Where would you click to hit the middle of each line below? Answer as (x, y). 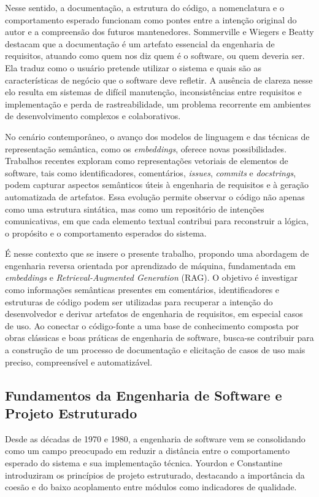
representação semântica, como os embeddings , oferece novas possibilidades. (146, 148)
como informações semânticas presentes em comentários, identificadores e (142, 290)
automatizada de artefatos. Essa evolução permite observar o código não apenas (155, 196)
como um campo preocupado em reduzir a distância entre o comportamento (148, 451)
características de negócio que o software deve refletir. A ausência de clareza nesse (159, 80)
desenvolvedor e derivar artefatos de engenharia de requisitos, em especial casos (154, 314)
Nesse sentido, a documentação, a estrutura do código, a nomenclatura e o (144, 7)
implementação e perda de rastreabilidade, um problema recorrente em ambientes (158, 104)
